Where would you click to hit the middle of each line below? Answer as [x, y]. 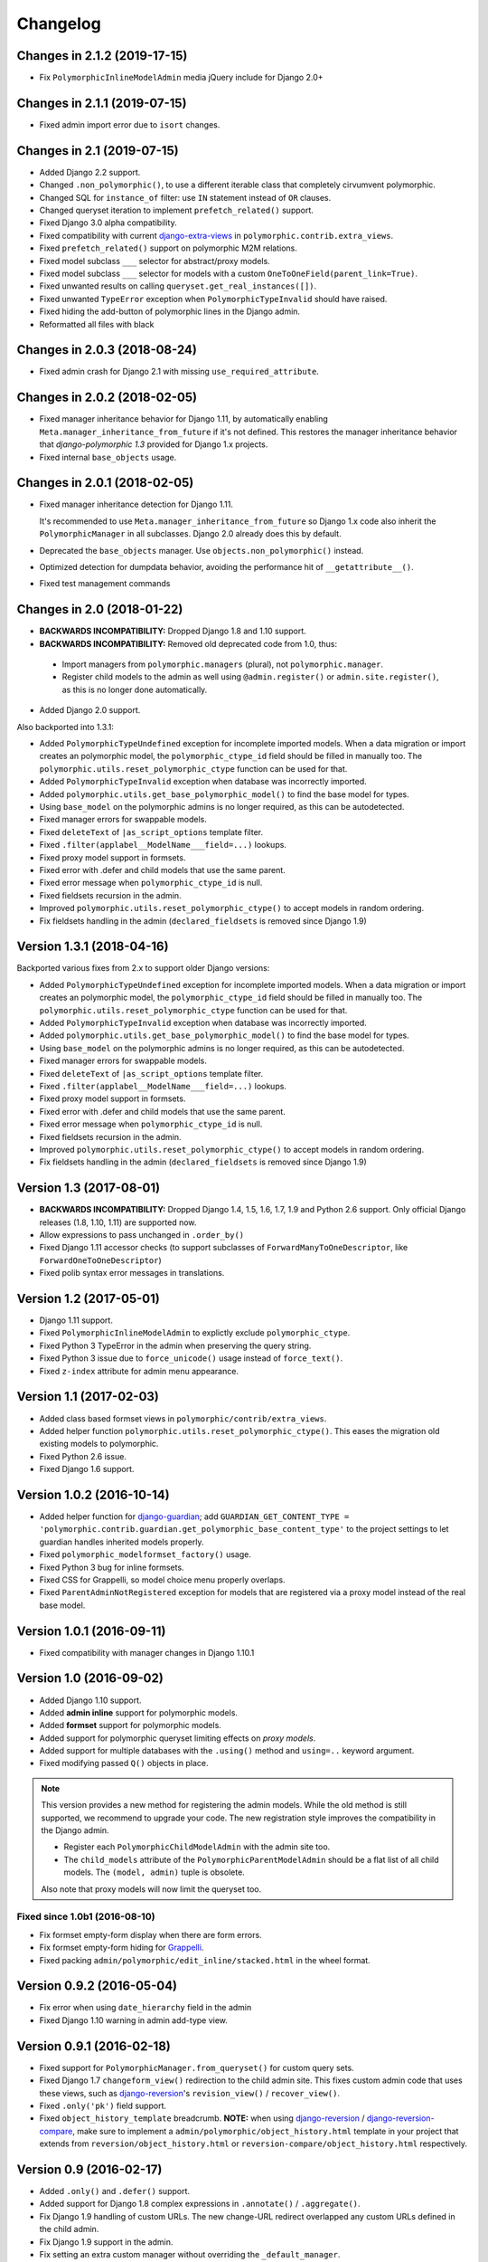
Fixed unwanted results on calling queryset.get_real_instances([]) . [178, 286]
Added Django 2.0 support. [90, 710]
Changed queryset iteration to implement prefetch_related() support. [176, 210]
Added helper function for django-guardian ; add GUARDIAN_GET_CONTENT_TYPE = [194, 1516]
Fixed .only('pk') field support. [103, 2105]
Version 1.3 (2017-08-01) [89, 1188]
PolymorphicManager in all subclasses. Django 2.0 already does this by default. [191, 534]
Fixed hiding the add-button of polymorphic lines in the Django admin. [170, 311]
